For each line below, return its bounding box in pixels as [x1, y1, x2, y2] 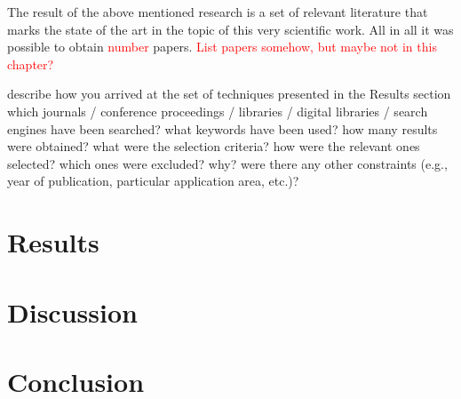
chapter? [7, 54, 54, 73]
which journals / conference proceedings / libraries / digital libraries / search [7, 101, 428, 120]
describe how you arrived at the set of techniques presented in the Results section [7, 84, 451, 103]
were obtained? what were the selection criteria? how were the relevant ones [7, 137, 420, 156]
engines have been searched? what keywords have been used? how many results [7, 119, 438, 138]
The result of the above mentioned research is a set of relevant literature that [7, 3, 428, 20]
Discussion [7, 293, 138, 330]
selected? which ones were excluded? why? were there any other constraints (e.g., [7, 154, 448, 172]
